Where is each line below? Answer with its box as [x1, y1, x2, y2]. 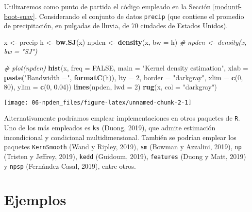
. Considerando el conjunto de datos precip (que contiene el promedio [34, 11, 244, 21]
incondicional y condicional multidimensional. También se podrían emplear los [4, 132, 236, 142]
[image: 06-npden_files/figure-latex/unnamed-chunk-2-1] [4, 99, 192, 106]
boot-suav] [4, 11, 35, 21]
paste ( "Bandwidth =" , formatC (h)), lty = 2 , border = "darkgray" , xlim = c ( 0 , [4, 72, 243, 82]
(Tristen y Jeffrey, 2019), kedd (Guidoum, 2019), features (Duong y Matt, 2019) [4, 151, 246, 161]
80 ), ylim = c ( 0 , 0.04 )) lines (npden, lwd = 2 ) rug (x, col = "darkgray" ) [4, 82, 217, 92]
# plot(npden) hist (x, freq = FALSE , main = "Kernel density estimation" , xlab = [4, 63, 249, 73]
